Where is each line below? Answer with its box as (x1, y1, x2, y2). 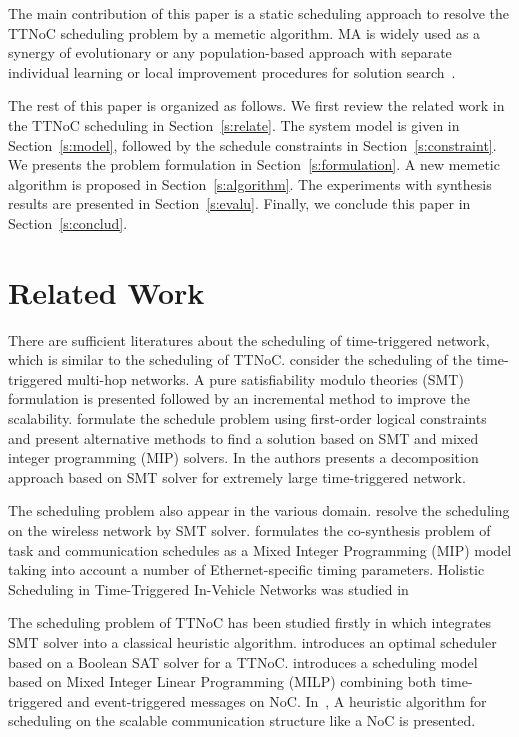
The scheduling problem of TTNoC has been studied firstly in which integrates (8, 612, 492, 633)
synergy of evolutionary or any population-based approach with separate (8, 42, 452, 63)
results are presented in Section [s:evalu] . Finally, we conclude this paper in (8, 193, 471, 214)
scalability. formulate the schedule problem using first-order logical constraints (8, 408, 487, 429)
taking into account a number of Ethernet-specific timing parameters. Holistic (8, 559, 485, 580)
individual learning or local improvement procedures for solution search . (8, 61, 456, 82)
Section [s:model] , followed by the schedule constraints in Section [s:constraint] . (8, 134, 497, 155)
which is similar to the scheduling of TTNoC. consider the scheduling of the (8, 349, 473, 370)
